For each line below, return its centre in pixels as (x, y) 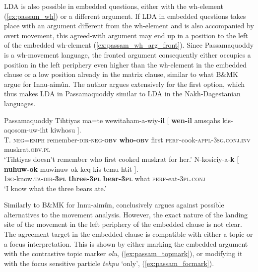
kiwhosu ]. (66, 130)
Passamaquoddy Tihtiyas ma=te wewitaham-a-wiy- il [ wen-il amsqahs (112, 120)
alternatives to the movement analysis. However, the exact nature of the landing (126, 214)
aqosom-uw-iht (26, 130)
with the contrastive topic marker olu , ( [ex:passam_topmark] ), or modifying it (123, 253)
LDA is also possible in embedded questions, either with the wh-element (114, 6)
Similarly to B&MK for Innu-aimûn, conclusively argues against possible (114, 205)
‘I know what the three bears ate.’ (55, 188)
